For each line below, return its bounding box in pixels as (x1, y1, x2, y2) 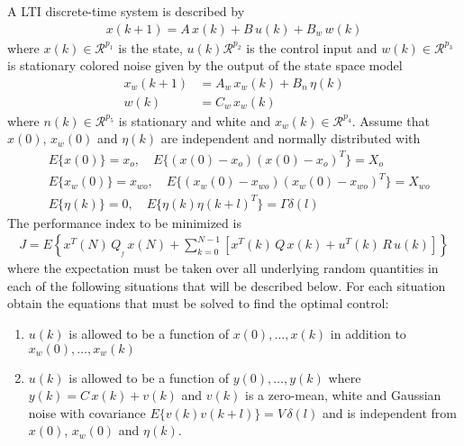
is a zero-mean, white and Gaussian (245, 386, 441, 405)
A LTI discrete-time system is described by (7, 2, 245, 20)
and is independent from (322, 403, 458, 422)
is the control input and (246, 38, 378, 57)
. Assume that (351, 111, 430, 130)
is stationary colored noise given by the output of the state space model (7, 56, 403, 75)
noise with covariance (28, 403, 146, 422)
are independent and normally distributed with (160, 129, 421, 148)
